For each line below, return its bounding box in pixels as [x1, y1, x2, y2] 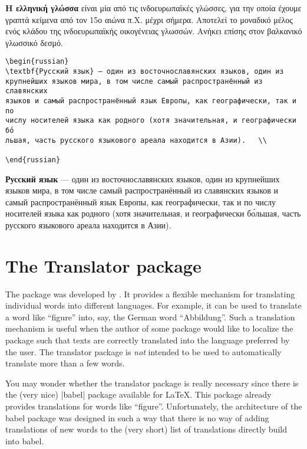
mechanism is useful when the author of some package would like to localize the [5, 322, 293, 335]
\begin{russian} [5, 57, 69, 66]
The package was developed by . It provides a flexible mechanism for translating [5, 287, 295, 300]
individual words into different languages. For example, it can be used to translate [5, 299, 302, 312]
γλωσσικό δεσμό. [5, 36, 63, 48]
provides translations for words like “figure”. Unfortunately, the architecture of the [5, 400, 302, 412]
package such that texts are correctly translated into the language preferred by [5, 334, 290, 346]
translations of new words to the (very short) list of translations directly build [5, 423, 287, 435]
